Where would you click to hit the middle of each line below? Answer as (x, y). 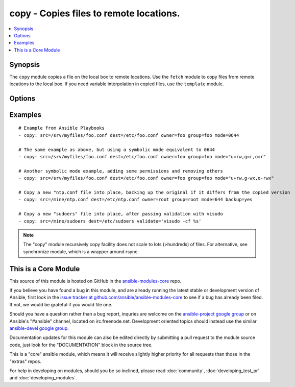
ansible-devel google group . (39, 328)
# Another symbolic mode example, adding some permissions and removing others (121, 171)
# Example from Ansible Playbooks (62, 128)
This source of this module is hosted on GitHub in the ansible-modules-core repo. (95, 281)
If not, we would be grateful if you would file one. (61, 304)
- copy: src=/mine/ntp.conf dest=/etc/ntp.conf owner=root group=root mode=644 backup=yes (136, 200)
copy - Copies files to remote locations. (95, 13)
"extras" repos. (26, 361)
